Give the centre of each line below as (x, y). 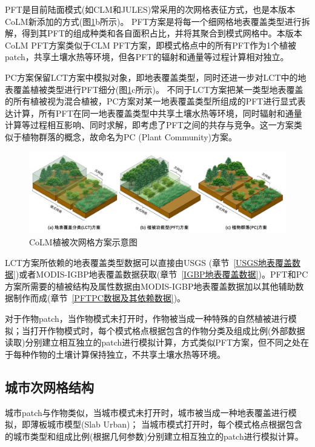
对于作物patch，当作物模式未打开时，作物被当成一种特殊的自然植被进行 (147, 319)
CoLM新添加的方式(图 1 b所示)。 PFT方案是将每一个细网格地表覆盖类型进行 (153, 21)
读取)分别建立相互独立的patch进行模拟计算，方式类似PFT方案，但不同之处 (153, 342)
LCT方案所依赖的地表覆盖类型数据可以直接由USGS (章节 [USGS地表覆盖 (149, 262)
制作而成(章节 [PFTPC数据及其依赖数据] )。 (99, 298)
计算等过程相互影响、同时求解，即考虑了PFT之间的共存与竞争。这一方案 (149, 125)
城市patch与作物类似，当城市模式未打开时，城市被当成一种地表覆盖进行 (147, 412)
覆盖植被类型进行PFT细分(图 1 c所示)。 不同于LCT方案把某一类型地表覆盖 (158, 89)
